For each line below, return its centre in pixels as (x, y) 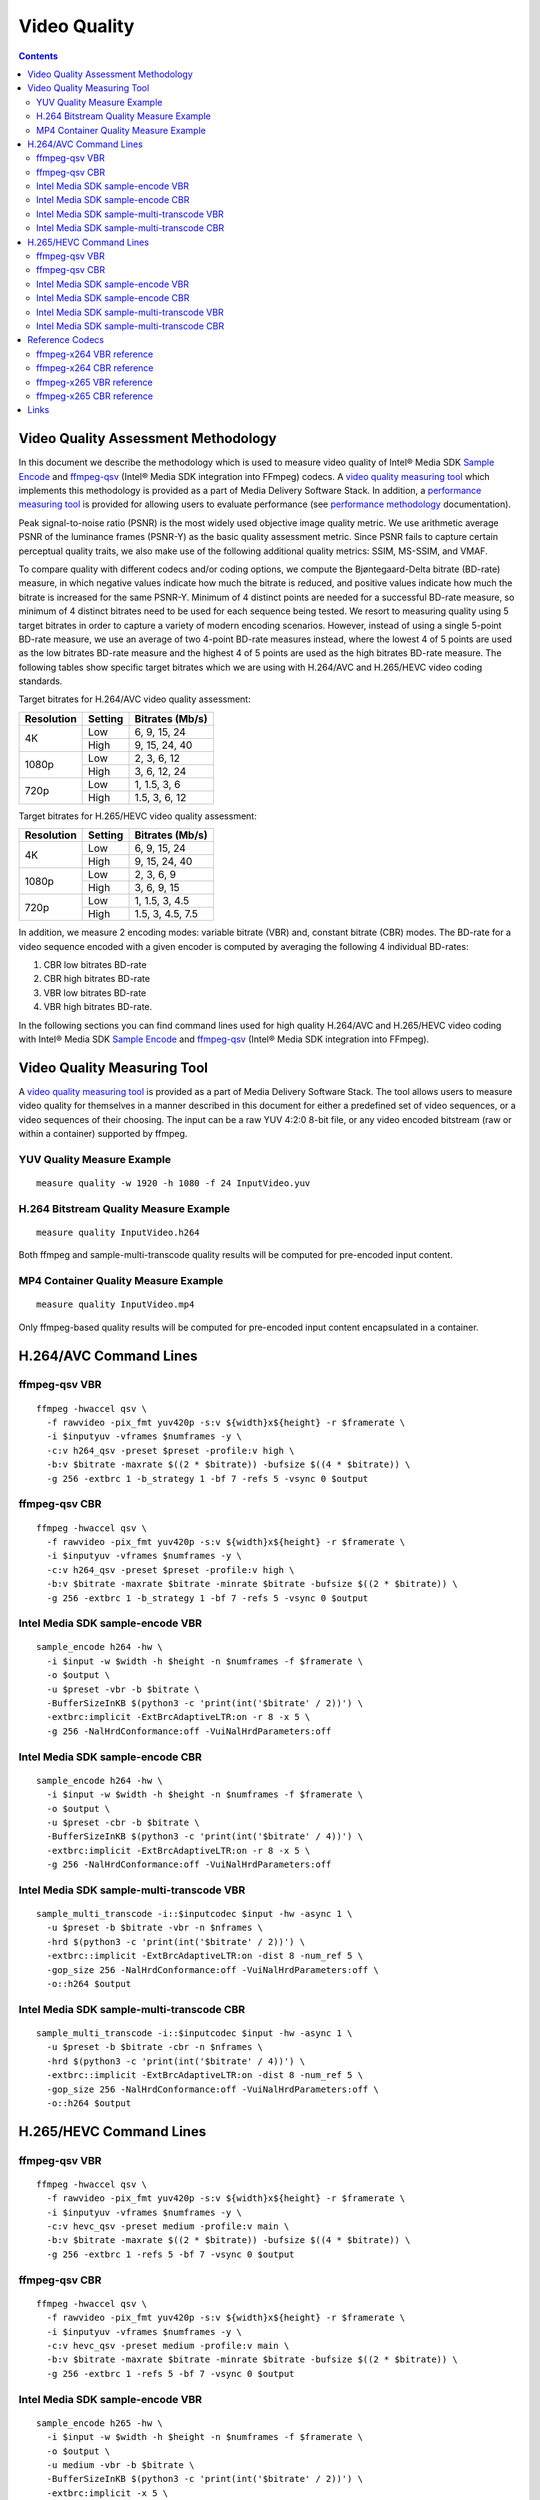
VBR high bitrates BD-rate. (98, 1007)
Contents (38, 56)
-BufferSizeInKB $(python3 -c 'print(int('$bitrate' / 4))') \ (205, 1836)
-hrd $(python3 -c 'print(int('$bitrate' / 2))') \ (175, 1941)
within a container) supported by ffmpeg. (103, 1134)
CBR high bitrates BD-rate (96, 979)
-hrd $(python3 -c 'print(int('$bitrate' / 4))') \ (175, 2061)
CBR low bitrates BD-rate (95, 965)
